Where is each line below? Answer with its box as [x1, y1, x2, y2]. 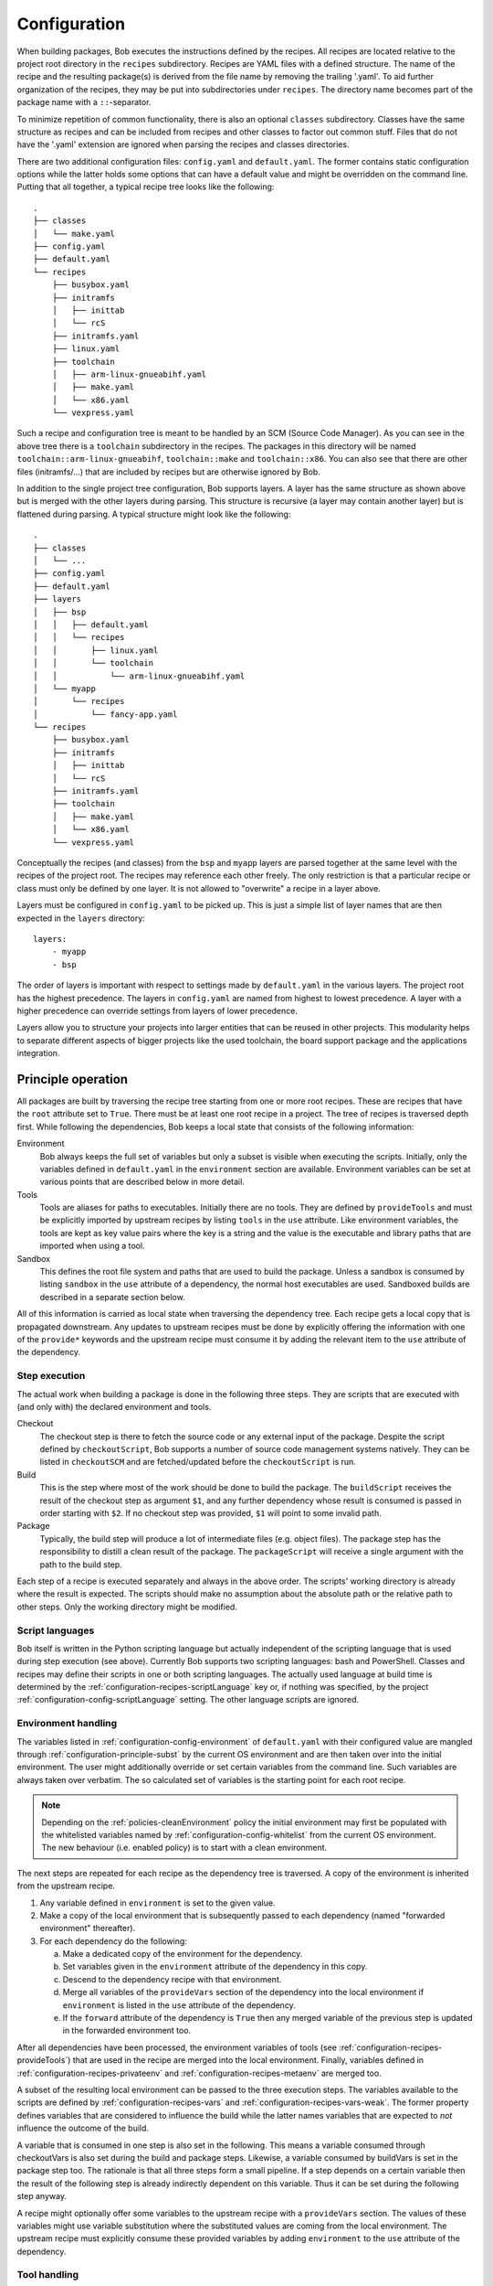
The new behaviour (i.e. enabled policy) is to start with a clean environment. [41, 1843, 328, 1853]
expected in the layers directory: [16, 913, 145, 924]
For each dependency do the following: [39, 1935, 187, 1947]
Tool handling [16, 2269, 79, 2281]
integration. [16, 1048, 60, 1059]
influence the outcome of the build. [16, 2122, 150, 2134]
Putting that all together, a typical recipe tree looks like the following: [16, 181, 275, 192]
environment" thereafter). [39, 1923, 136, 1934]
